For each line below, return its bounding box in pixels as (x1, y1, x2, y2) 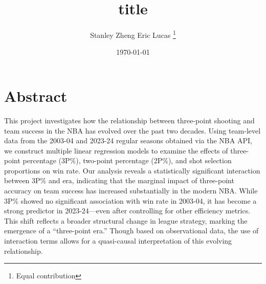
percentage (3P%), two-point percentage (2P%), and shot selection (23, 155, 232, 166)
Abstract (4, 85, 68, 106)
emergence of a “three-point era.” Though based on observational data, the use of (4, 225, 259, 236)
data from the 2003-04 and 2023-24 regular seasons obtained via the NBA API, (4, 135, 252, 146)
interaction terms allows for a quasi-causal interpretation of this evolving (4, 235, 232, 246)
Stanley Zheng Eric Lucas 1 (90, 28, 176, 40)
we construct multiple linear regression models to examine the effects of (4, 145, 228, 156)
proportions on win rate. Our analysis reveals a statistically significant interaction (4, 165, 260, 176)
